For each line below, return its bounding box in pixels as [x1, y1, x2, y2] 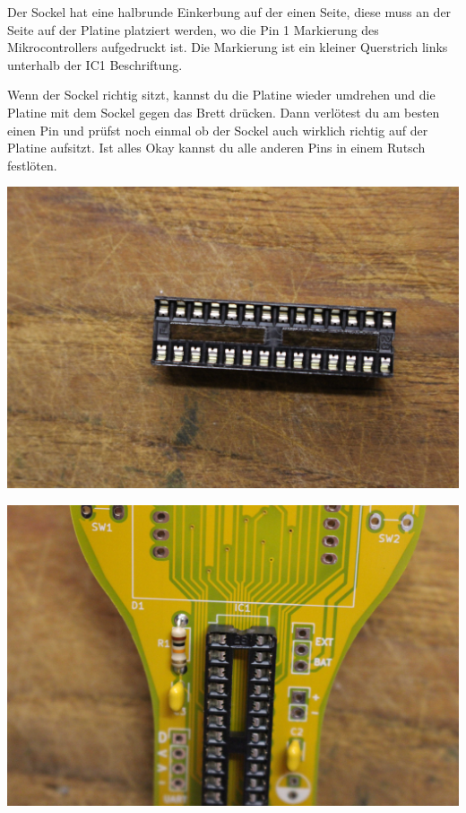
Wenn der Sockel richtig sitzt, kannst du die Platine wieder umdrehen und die [7, 85, 436, 104]
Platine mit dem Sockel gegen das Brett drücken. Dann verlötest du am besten [7, 102, 440, 121]
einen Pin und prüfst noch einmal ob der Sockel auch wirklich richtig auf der [7, 120, 428, 139]
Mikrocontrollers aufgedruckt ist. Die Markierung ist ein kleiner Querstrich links [7, 38, 448, 57]
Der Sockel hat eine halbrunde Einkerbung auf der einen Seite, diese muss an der [7, 3, 452, 21]
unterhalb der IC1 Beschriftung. [7, 55, 183, 74]
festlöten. [7, 155, 57, 174]
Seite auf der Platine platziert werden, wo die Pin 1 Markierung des [7, 20, 379, 39]
